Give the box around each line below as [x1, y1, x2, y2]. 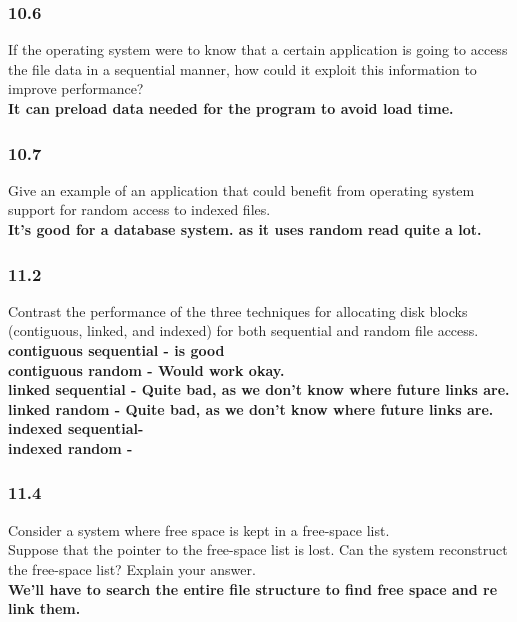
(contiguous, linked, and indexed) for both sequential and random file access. [8, 320, 479, 341]
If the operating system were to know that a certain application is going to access [8, 39, 508, 60]
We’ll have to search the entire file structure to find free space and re [8, 578, 498, 599]
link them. [8, 598, 81, 619]
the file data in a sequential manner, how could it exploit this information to [8, 58, 477, 79]
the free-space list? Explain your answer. [8, 558, 256, 579]
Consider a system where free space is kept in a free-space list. [8, 519, 390, 540]
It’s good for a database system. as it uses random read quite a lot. [8, 219, 482, 239]
